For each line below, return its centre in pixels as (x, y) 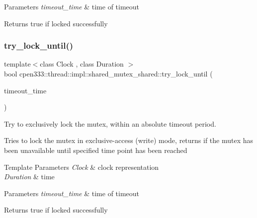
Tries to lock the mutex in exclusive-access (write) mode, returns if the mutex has (129, 140)
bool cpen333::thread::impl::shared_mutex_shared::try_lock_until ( (108, 73)
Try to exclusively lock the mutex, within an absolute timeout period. (110, 123)
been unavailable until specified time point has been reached (96, 150)
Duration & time (29, 177)
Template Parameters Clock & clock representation (82, 167)
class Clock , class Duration (82, 64)
